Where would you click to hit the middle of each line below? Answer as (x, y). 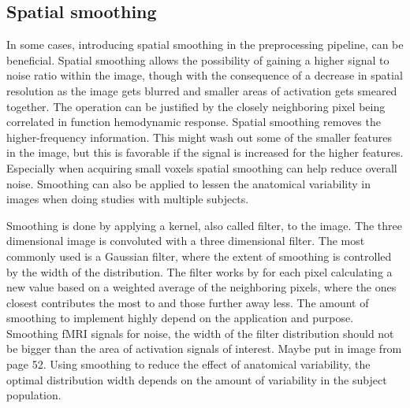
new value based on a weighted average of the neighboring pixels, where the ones (201, 287)
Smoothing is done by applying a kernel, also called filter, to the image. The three (204, 225)
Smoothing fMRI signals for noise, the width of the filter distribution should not (200, 333)
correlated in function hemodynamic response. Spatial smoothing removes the (194, 122)
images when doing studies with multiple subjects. (128, 199)
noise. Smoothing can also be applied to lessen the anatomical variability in (188, 183)
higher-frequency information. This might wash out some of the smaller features (199, 137)
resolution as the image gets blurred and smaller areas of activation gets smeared (202, 90)
